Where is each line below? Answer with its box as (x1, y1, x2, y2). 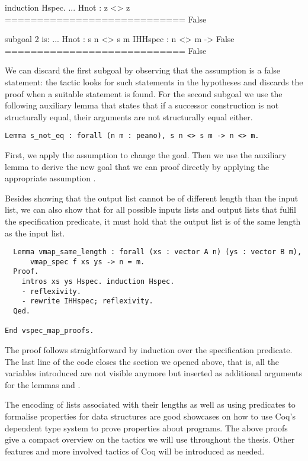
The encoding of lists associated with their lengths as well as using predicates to (5, 398, 296, 411)
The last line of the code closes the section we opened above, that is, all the (5, 355, 280, 367)
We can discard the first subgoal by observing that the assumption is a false (5, 64, 281, 76)
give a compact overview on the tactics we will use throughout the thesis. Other (5, 433, 295, 446)
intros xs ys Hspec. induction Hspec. (21, 277, 175, 286)
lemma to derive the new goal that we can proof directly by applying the (5, 160, 269, 172)
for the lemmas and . (5, 378, 81, 390)
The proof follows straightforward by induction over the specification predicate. (5, 344, 293, 356)
